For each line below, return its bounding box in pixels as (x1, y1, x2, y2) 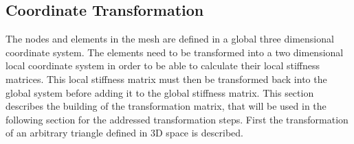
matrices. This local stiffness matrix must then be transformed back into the (5, 71, 327, 86)
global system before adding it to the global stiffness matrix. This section (5, 85, 314, 99)
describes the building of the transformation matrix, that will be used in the (5, 99, 327, 113)
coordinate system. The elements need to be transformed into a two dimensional (5, 45, 344, 59)
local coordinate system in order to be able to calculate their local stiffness (5, 58, 320, 73)
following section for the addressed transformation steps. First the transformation (5, 112, 349, 126)
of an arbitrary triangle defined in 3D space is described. (5, 125, 243, 140)
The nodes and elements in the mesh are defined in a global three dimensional (5, 32, 334, 46)
